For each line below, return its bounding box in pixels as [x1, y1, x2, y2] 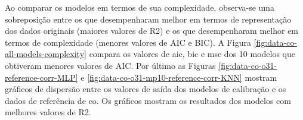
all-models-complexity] [5, 48, 86, 60]
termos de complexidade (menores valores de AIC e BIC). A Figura [5, 36, 251, 48]
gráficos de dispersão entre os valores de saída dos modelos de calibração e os [5, 83, 286, 95]
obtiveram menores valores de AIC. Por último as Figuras [5, 59, 216, 71]
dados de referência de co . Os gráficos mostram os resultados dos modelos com [5, 94, 291, 106]
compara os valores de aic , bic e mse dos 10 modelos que [89, 48, 296, 60]
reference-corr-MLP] [5, 71, 78, 83]
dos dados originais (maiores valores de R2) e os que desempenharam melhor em [5, 24, 299, 37]
